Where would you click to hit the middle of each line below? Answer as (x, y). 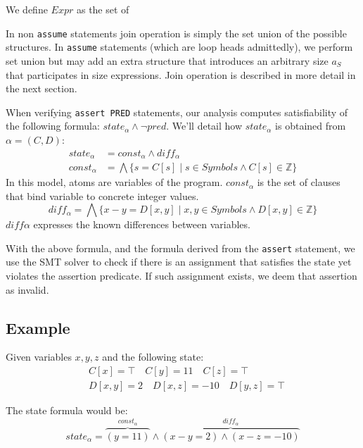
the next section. (42, 88)
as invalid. (27, 289)
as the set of (103, 9)
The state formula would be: (67, 410)
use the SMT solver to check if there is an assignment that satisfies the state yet (179, 262)
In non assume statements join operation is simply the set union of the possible (176, 33)
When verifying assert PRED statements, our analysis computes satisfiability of (177, 112)
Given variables (39, 357)
